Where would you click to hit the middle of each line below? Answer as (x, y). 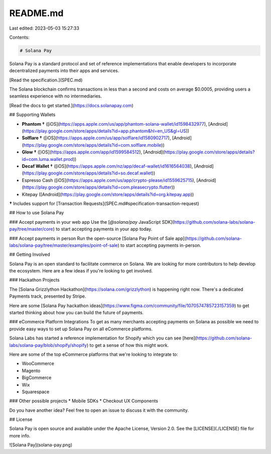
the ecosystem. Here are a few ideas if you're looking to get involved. (81, 271)
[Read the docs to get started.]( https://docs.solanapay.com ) (72, 105)
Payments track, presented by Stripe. (48, 296)
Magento (31, 371)
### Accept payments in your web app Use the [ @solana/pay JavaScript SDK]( (92, 222)
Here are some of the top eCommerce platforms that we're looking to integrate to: (94, 354)
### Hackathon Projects (34, 280)
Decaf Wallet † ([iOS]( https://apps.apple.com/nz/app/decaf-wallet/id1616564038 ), (107, 166)
